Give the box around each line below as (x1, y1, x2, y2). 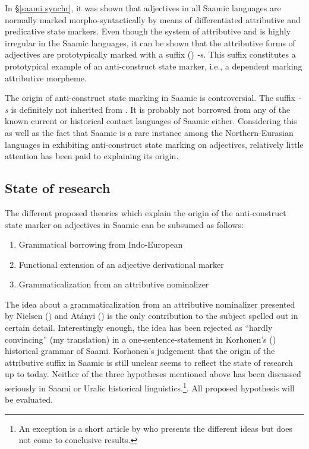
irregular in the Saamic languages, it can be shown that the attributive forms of (5, 36, 295, 49)
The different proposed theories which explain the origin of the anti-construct (5, 206, 286, 219)
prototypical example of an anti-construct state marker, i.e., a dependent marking (5, 59, 302, 72)
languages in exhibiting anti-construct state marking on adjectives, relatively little (5, 138, 304, 150)
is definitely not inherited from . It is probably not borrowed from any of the (11, 103, 291, 115)
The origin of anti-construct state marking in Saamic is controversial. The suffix (5, 91, 296, 104)
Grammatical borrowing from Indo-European (18, 238, 183, 251)
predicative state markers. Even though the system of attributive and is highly (5, 25, 291, 37)
